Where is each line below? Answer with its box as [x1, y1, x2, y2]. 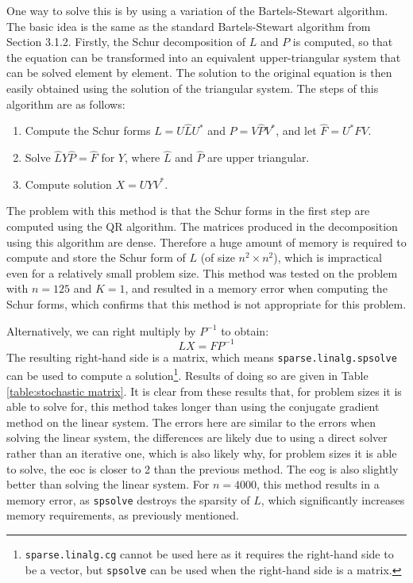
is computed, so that [292, 33, 393, 50]
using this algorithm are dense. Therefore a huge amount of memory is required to [6, 233, 407, 250]
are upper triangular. [207, 149, 310, 166]
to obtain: [221, 322, 269, 339]
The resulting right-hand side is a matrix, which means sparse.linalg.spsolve [6, 348, 397, 365]
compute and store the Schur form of [6, 249, 186, 266]
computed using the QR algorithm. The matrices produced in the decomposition [6, 217, 398, 234]
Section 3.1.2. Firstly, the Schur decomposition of [6, 33, 246, 50]
